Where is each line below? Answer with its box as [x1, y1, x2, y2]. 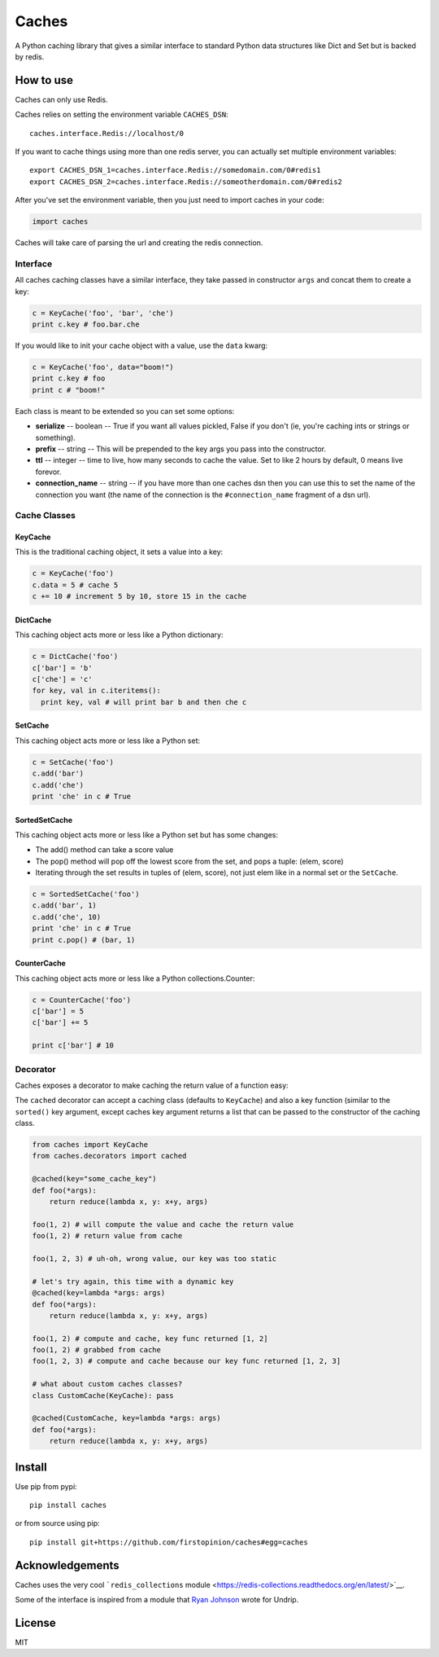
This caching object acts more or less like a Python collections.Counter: [15, 974, 255, 983]
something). [35, 433, 76, 442]
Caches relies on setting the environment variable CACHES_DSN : [15, 110, 228, 120]
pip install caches [29, 1501, 107, 1510]
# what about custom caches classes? [32, 1379, 183, 1389]
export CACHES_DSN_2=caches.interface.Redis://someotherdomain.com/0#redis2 [29, 177, 343, 187]
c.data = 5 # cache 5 [32, 580, 119, 590]
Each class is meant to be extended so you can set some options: [15, 406, 235, 415]
